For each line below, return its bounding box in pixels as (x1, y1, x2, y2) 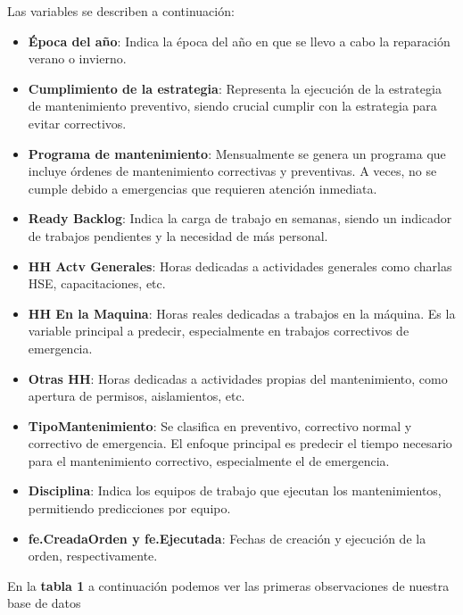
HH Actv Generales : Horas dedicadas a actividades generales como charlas (28, 256, 452, 275)
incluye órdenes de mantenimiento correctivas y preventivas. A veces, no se (28, 162, 437, 180)
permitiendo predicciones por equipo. (28, 499, 231, 518)
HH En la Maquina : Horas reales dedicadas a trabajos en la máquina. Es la (28, 303, 456, 322)
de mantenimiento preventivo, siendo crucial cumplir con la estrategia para (28, 96, 437, 115)
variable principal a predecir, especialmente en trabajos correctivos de (28, 321, 409, 340)
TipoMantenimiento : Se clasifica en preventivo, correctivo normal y (28, 416, 412, 435)
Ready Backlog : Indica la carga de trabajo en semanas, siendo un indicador (28, 209, 452, 228)
